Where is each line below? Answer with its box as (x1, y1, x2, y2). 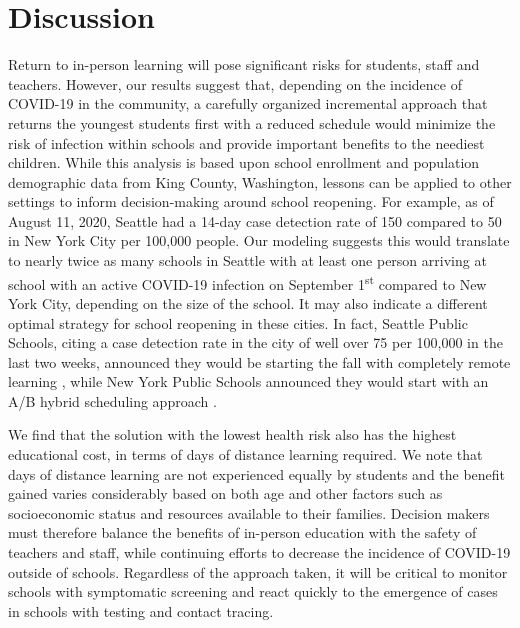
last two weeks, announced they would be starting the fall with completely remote (8, 351, 511, 372)
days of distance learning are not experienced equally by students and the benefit (8, 463, 506, 484)
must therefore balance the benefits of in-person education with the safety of (8, 522, 477, 543)
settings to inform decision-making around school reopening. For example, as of (8, 191, 494, 212)
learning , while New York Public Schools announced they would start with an (8, 371, 489, 392)
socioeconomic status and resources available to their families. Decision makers (8, 502, 490, 523)
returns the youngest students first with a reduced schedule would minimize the (8, 112, 496, 133)
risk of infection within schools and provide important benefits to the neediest (8, 132, 485, 153)
